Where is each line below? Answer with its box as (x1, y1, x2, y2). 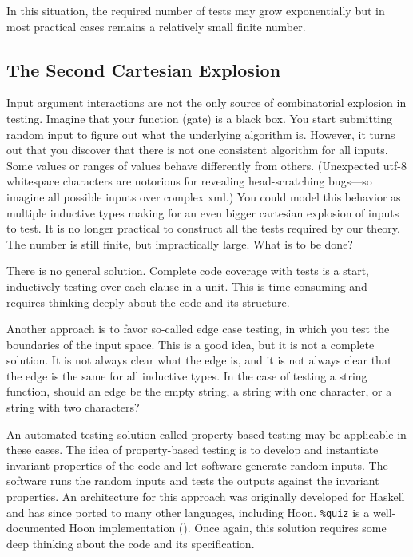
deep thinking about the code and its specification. (6, 535, 255, 551)
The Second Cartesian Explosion (6, 57, 281, 82)
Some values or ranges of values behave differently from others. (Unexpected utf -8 (6, 157, 407, 173)
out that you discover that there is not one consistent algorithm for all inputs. (6, 141, 388, 158)
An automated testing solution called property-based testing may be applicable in (6, 425, 407, 442)
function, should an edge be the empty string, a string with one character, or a (6, 383, 392, 400)
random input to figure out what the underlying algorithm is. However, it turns (6, 125, 395, 142)
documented (6, 519, 66, 536)
